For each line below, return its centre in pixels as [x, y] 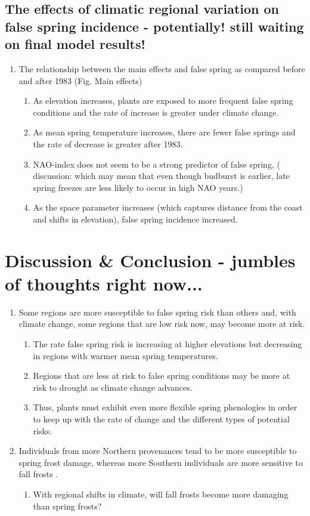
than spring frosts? [67, 506]
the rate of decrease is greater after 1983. [108, 143]
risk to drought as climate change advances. [113, 387]
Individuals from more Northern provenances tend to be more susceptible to [158, 451]
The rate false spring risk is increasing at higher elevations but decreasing [168, 344]
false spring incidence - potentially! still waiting [154, 26]
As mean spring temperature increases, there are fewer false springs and [164, 132]
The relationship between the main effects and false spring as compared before [162, 68]
